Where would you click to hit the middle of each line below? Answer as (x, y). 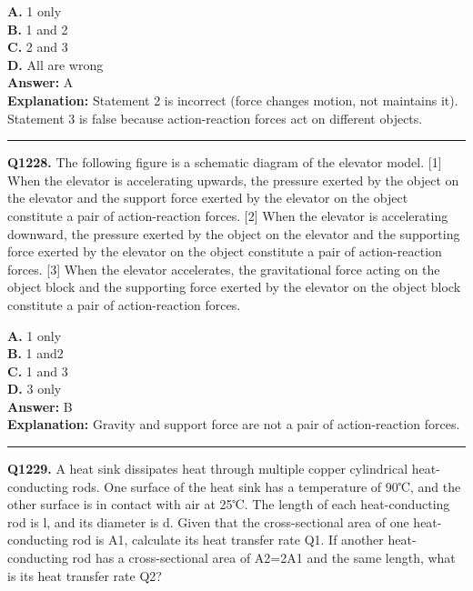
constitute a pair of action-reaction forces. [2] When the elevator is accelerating (228, 215)
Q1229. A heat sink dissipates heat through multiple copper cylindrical (208, 469)
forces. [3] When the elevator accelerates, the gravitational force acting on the (224, 269)
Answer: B (40, 406)
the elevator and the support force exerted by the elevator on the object (208, 198)
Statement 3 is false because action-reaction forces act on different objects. (215, 118)
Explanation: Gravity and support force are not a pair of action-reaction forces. (234, 424)
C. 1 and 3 (38, 371)
